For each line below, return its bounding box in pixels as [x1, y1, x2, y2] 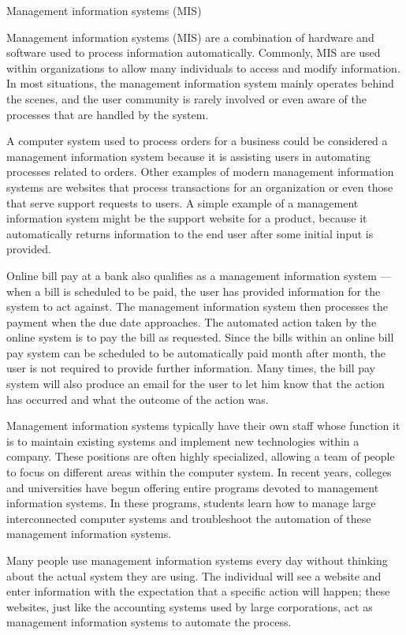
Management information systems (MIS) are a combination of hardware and [6, 28, 374, 45]
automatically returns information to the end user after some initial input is [6, 225, 374, 241]
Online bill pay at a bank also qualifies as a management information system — [6, 267, 392, 283]
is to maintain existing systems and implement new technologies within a [6, 432, 359, 449]
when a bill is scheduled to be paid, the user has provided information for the [6, 282, 381, 299]
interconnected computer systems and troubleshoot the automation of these [6, 510, 371, 526]
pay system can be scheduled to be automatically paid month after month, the [6, 344, 386, 360]
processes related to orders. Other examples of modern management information [6, 163, 394, 180]
